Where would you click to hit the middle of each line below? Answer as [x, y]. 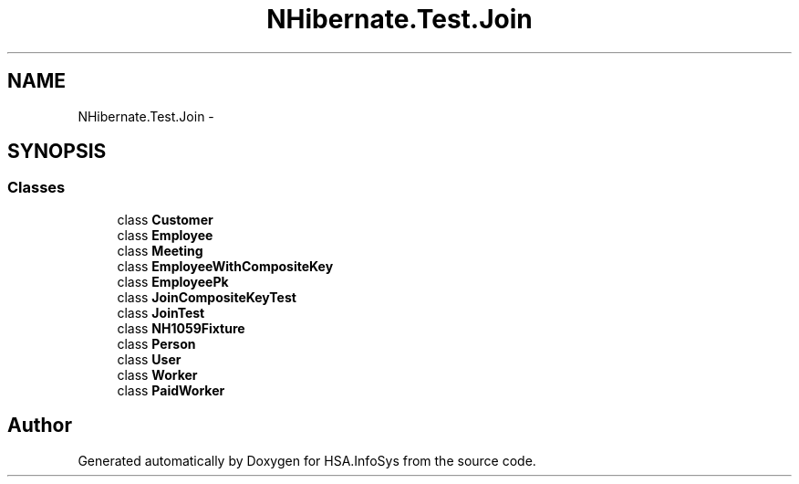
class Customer [165, 219]
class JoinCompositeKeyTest [207, 297]
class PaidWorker [171, 390]
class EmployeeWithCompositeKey [225, 266]
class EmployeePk [173, 281]
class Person [156, 343]
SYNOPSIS [57, 152]
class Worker [157, 374]
